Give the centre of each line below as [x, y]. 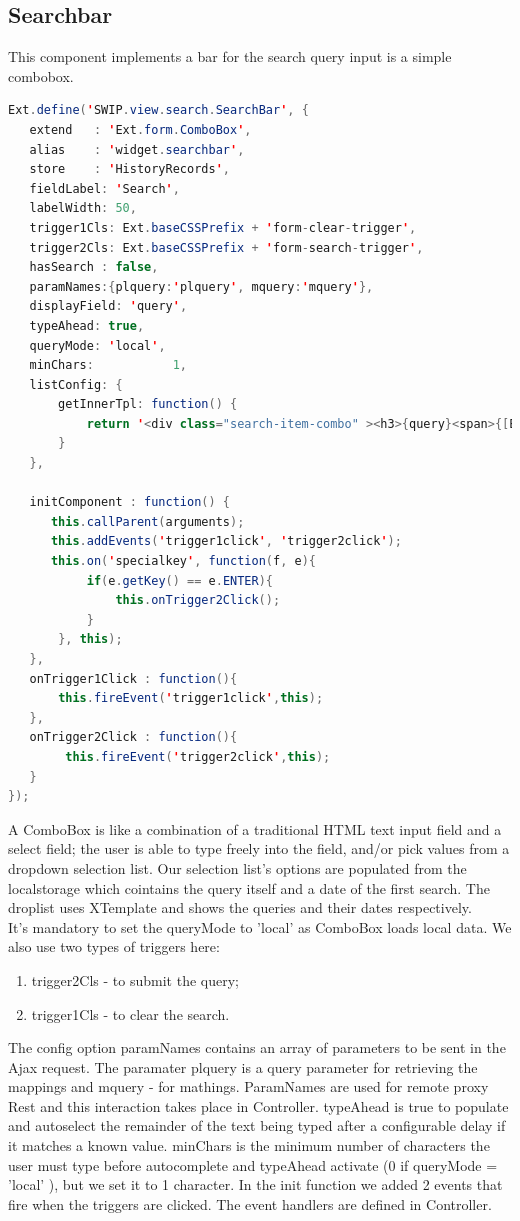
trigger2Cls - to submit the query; [135, 979]
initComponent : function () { [129, 502]
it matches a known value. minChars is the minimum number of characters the [249, 1145]
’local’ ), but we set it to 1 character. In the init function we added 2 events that [255, 1184]
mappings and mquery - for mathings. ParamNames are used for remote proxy [248, 1086]
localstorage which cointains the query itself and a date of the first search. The [249, 887]
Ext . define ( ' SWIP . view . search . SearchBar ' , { [158, 110]
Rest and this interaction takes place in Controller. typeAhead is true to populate [258, 1105]
